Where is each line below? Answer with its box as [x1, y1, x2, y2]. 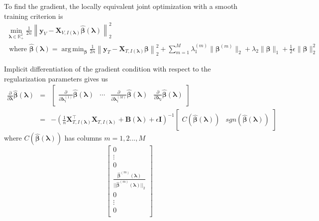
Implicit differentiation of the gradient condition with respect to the [4, 64, 211, 74]
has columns [64, 133, 102, 143]
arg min [61, 45, 84, 53]
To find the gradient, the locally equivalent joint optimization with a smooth [4, 1, 238, 11]
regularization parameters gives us [4, 73, 108, 83]
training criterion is [4, 10, 63, 21]
